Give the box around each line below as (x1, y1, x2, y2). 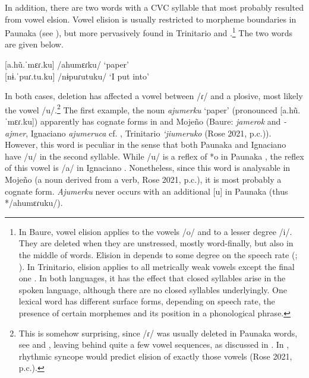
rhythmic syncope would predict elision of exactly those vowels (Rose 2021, (18, 350, 292, 362)
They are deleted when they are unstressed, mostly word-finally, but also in (18, 237, 294, 249)
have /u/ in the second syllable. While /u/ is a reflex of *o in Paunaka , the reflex (5, 150, 304, 162)
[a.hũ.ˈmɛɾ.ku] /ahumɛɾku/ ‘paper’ (5, 58, 130, 71)
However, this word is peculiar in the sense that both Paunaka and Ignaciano (5, 138, 286, 151)
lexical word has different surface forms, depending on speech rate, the (18, 295, 275, 307)
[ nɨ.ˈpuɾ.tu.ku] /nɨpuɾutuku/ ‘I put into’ (5, 69, 149, 82)
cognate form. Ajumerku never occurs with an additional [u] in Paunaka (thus (5, 185, 288, 197)
